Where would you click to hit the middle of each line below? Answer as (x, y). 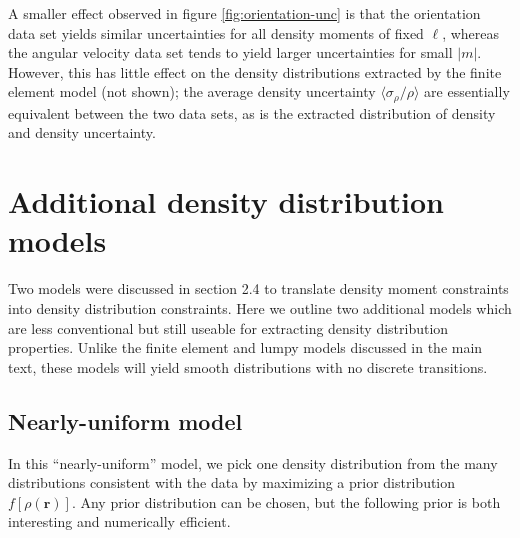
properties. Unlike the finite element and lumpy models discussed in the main (245, 347)
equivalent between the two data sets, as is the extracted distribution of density (252, 112)
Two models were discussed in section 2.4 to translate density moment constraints (258, 288)
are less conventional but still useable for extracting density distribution (228, 327)
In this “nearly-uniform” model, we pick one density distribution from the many (253, 462)
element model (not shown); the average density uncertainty (192, 91)
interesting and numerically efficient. (119, 521)
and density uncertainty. (82, 132)
